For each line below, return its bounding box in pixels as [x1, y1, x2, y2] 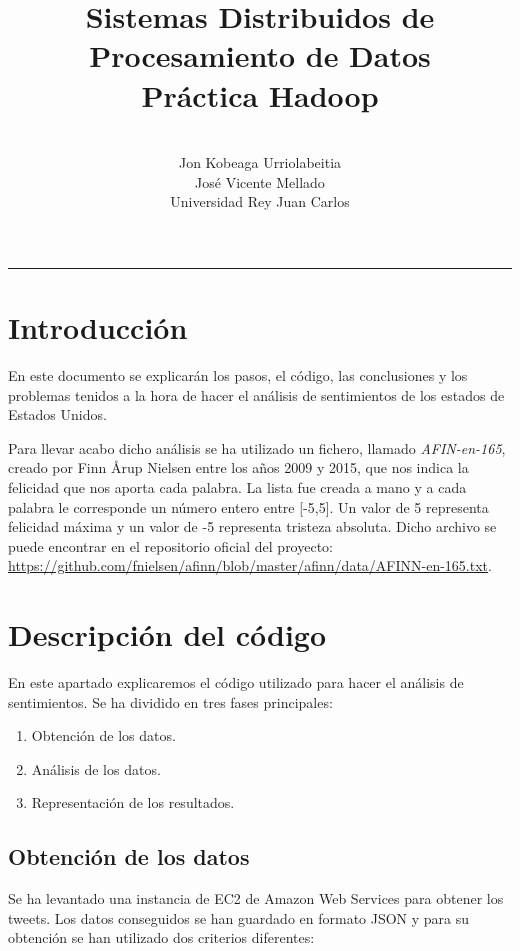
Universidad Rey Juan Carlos [170, 191, 350, 212]
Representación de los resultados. [31, 792, 235, 813]
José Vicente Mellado [195, 171, 325, 192]
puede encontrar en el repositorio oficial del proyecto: [8, 535, 333, 556]
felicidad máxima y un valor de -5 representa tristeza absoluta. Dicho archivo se [8, 516, 497, 537]
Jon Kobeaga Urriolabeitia [178, 152, 342, 173]
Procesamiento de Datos [89, 35, 431, 76]
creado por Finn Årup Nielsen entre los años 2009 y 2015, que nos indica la [8, 457, 469, 478]
